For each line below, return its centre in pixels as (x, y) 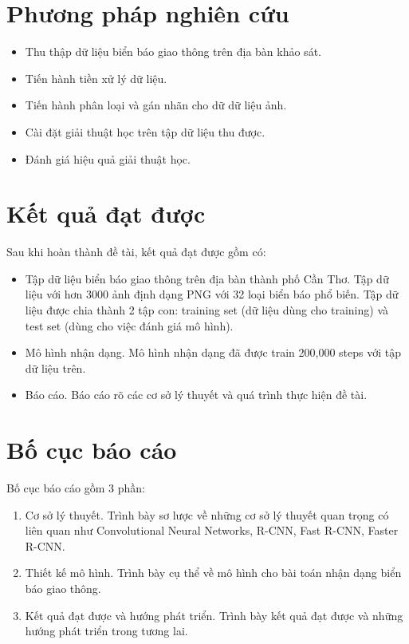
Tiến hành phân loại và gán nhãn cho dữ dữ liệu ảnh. (156, 105)
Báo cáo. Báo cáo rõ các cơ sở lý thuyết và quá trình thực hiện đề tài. (196, 395)
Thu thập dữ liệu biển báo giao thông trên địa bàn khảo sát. (173, 51)
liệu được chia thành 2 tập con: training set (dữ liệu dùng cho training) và (207, 310)
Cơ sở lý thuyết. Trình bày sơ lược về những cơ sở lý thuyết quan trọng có (207, 514)
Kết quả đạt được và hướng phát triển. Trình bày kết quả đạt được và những (214, 615)
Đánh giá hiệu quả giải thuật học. (108, 158)
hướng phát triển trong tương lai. (106, 631)
